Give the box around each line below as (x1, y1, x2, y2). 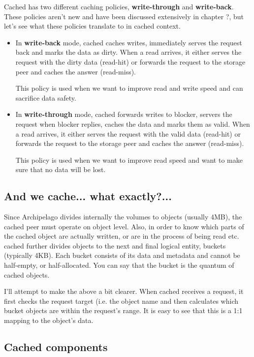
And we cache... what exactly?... (4, 188, 172, 204)
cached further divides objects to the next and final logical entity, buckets (4, 240, 226, 250)
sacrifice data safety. (15, 92, 76, 103)
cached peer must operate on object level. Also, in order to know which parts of (4, 221, 244, 231)
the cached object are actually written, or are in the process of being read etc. (4, 231, 239, 241)
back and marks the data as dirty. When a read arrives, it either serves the (15, 47, 242, 57)
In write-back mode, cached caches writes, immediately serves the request (15, 37, 242, 47)
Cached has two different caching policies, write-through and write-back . (4, 1, 234, 11)
